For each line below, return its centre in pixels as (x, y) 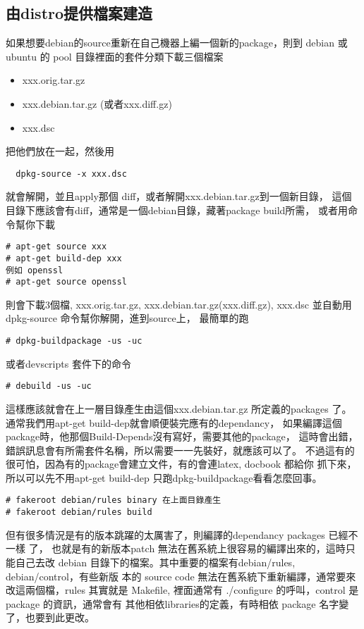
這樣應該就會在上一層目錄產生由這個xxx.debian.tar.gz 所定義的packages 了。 (179, 408)
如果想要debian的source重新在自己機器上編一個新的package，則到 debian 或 (177, 43)
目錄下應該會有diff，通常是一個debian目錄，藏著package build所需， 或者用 (177, 210)
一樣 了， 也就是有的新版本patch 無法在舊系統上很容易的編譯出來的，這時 (176, 548)
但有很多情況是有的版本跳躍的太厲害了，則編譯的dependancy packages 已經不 (182, 534)
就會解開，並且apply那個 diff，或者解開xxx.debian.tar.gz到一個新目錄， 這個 (179, 196)
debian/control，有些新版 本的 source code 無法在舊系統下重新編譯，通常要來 (181, 576)
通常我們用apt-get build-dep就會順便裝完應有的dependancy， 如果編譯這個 (174, 422)
